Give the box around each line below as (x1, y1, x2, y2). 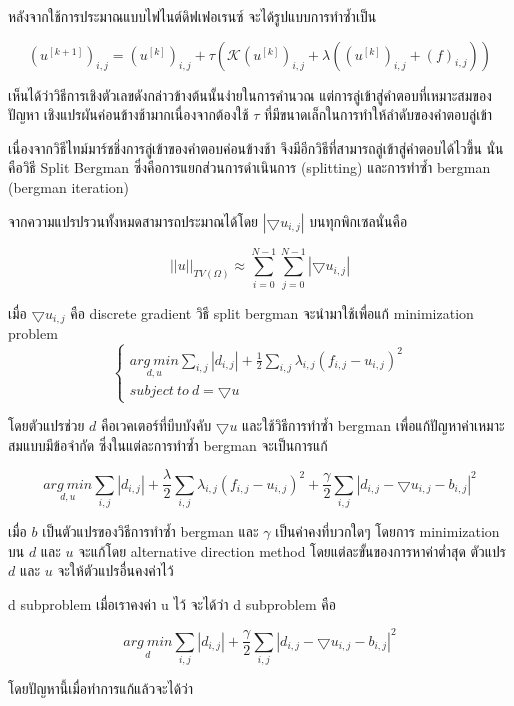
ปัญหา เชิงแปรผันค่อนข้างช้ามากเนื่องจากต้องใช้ (8, 104, 249, 125)
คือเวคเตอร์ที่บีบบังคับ (101, 415, 212, 436)
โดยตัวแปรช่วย (8, 415, 85, 436)
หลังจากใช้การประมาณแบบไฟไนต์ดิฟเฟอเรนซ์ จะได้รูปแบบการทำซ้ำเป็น (8, 6, 377, 26)
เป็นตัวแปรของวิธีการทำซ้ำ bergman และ (42, 521, 259, 541)
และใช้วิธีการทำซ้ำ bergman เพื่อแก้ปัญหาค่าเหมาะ (242, 415, 505, 436)
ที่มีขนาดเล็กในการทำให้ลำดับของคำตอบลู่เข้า (264, 104, 493, 125)
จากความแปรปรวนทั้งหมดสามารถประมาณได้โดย (8, 210, 259, 231)
